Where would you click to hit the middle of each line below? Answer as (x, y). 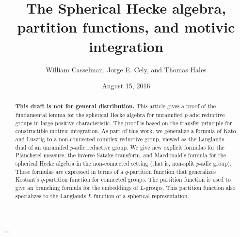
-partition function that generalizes (172, 171)
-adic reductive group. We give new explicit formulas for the (149, 147)
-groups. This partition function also (190, 188)
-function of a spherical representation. (140, 195)
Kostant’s (27, 179)
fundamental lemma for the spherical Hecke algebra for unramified (99, 115)
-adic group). (215, 163)
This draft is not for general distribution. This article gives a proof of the (116, 106)
